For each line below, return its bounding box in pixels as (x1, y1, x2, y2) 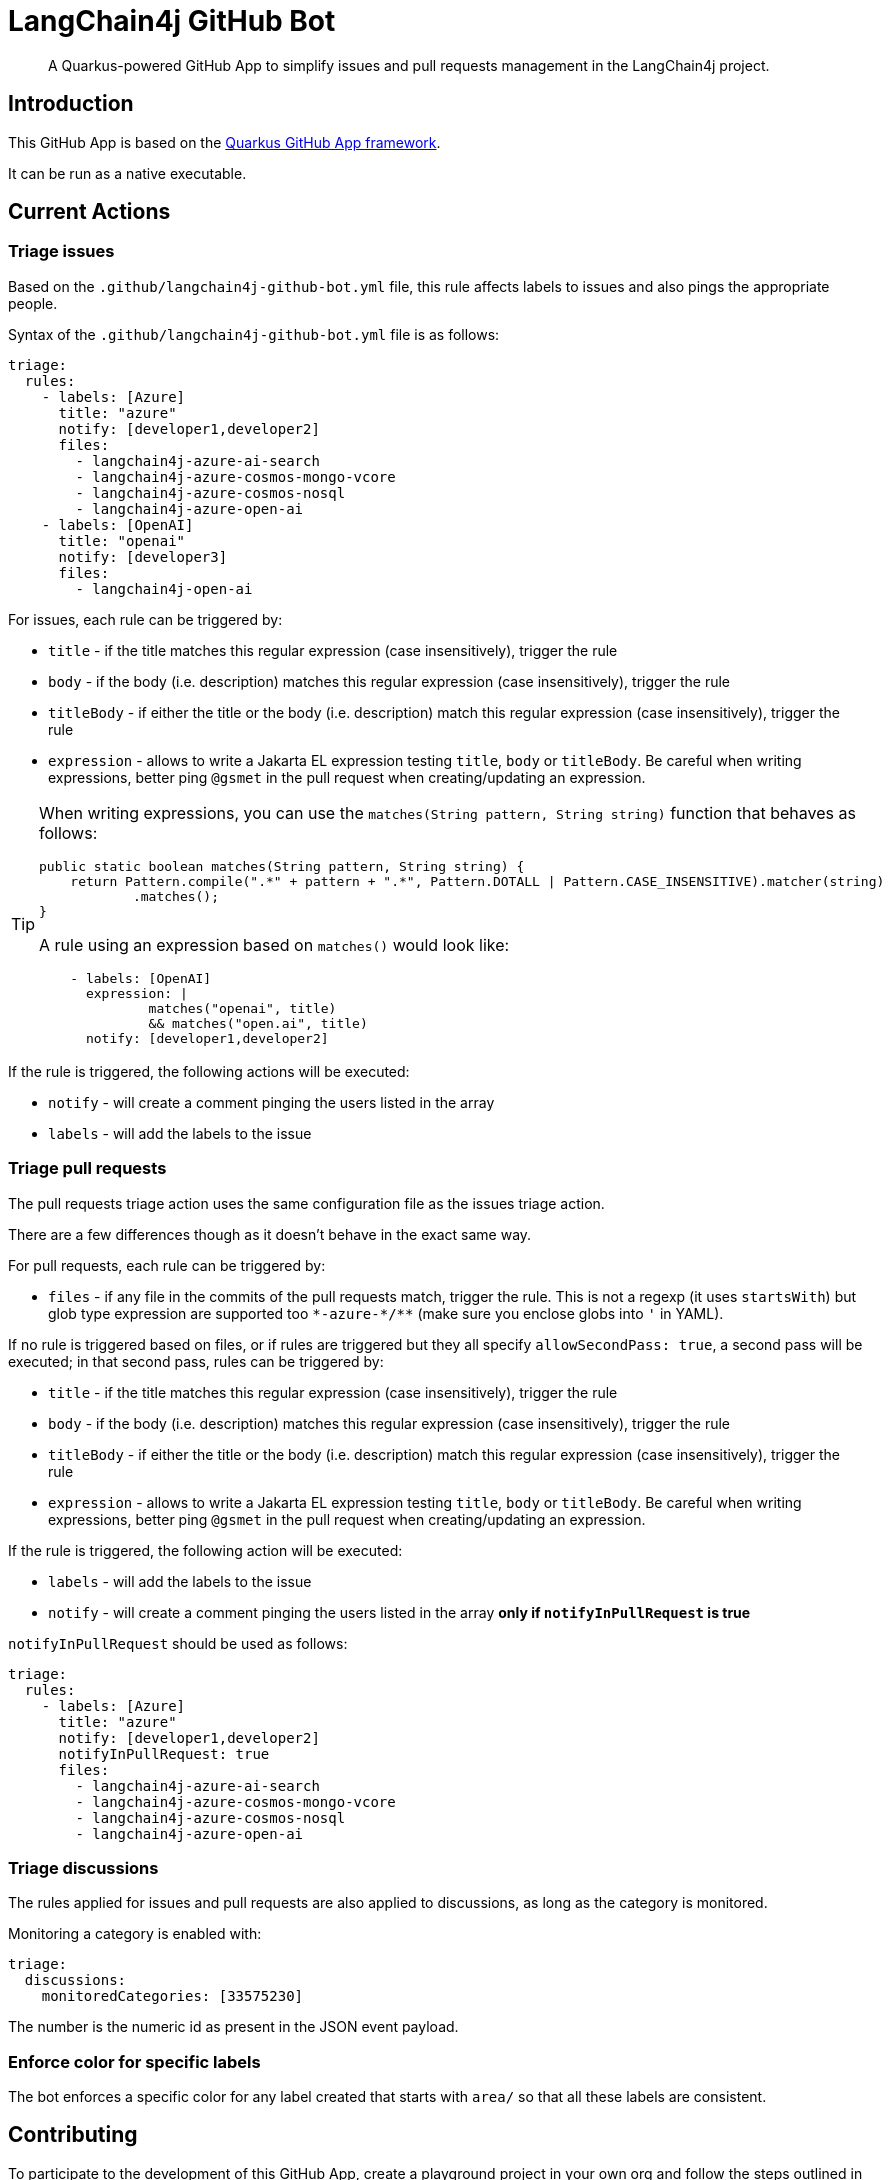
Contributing (8, 2122, 138, 2148)
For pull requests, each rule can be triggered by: (8, 1256, 326, 1274)
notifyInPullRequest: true (58, 1745, 270, 1762)
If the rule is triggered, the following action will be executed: (8, 1541, 403, 1559)
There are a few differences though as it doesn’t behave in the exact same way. (8, 1225, 532, 1243)
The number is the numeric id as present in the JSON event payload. (8, 2018, 459, 2036)
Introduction (8, 91, 134, 117)
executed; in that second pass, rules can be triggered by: (8, 1352, 384, 1370)
